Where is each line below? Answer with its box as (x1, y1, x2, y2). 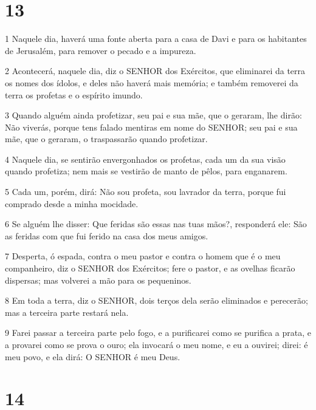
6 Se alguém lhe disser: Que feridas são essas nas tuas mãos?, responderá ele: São (5, 217, 307, 230)
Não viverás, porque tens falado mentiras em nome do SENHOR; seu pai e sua (5, 120, 298, 133)
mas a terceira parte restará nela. (5, 306, 129, 318)
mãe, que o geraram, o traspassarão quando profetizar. (5, 132, 208, 145)
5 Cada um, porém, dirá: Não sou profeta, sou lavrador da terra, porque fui (5, 185, 286, 198)
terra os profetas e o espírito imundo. (5, 88, 143, 101)
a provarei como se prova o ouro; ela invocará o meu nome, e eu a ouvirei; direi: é (5, 338, 308, 350)
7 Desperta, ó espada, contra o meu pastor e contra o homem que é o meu (5, 250, 281, 262)
